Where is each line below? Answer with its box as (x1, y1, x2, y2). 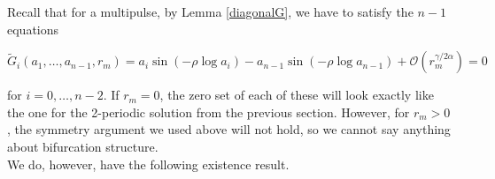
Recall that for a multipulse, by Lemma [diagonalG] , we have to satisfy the (7, 3, 414, 20)
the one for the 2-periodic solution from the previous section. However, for (7, 102, 410, 121)
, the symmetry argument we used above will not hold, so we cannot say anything (7, 120, 451, 138)
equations (7, 19, 59, 38)
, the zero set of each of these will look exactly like (159, 86, 434, 104)
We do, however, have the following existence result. (7, 154, 290, 173)
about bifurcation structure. (7, 137, 159, 155)
